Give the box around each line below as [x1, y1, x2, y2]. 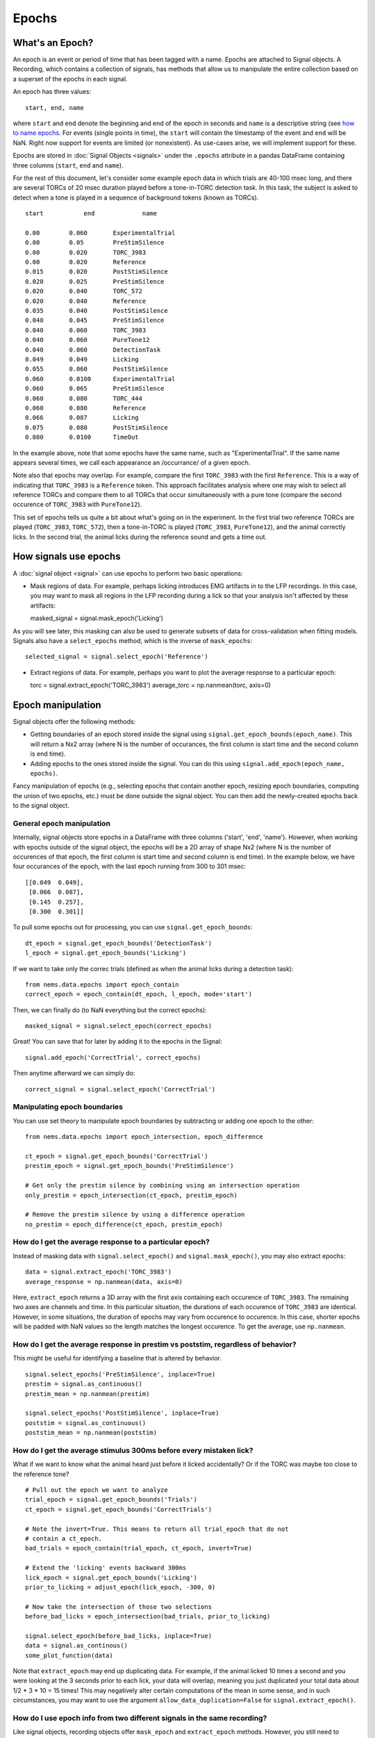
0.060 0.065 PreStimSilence [25, 384, 165, 393]
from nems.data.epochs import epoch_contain [25, 980, 180, 989]
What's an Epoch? [12, 37, 94, 49]
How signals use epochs [12, 551, 121, 562]
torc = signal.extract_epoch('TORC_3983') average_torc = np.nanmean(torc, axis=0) [30, 681, 271, 690]
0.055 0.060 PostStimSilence [25, 365, 168, 373]
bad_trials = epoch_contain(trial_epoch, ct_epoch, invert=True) [25, 1544, 253, 1552]
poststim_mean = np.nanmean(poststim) [25, 1429, 158, 1437]
